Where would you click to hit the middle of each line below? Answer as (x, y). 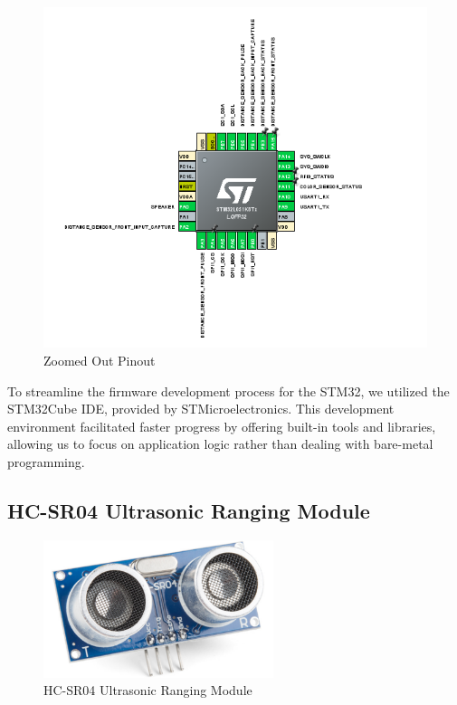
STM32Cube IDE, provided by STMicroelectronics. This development (201, 409)
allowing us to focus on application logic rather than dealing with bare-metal (220, 444)
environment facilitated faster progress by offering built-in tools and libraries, (222, 426)
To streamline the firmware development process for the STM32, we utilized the (228, 391)
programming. (46, 462)
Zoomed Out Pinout (100, 361)
